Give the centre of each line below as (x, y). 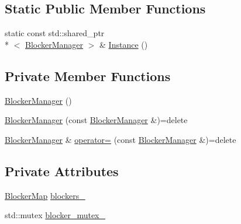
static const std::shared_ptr (55, 33)
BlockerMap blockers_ (45, 195)
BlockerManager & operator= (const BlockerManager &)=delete (120, 139)
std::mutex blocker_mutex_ (55, 215)
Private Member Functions (88, 76)
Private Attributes (62, 171)
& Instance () (124, 44)
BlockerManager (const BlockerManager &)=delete (96, 120)
